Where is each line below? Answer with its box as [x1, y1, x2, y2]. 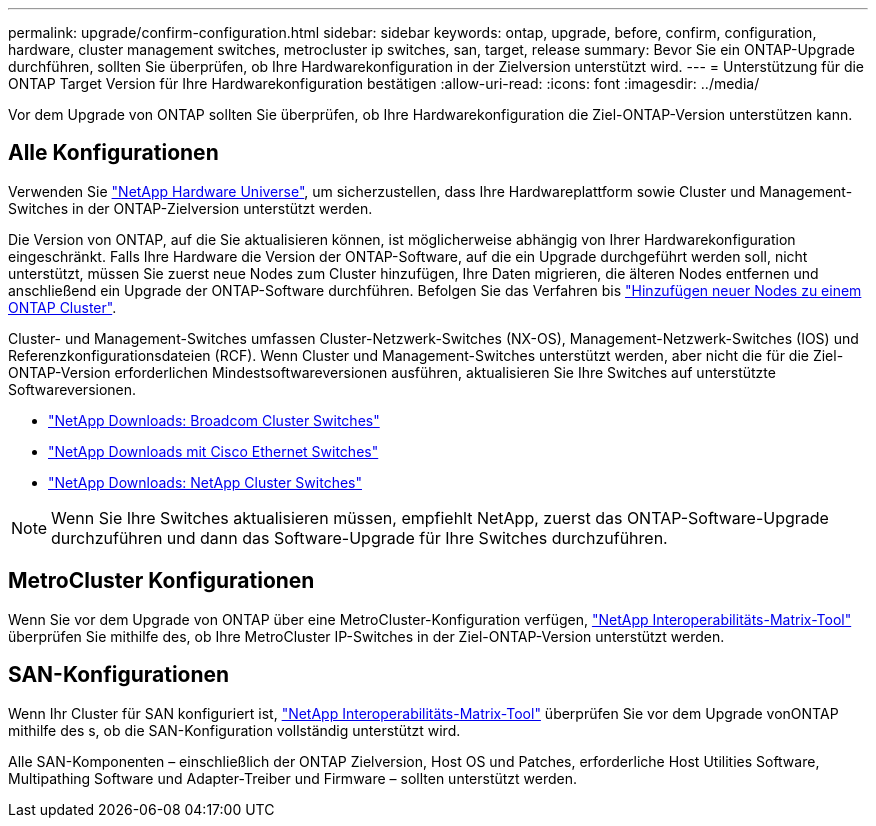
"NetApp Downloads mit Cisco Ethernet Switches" [48, 442, 379, 460]
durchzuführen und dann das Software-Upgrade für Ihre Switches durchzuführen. [51, 527, 668, 548]
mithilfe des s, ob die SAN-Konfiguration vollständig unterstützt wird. [8, 721, 461, 739]
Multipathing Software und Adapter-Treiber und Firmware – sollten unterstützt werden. [8, 769, 578, 787]
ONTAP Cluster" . [8, 298, 117, 316]
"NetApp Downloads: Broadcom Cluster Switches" [48, 411, 380, 429]
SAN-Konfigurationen [8, 662, 230, 688]
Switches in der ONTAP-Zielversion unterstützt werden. [8, 199, 373, 217]
